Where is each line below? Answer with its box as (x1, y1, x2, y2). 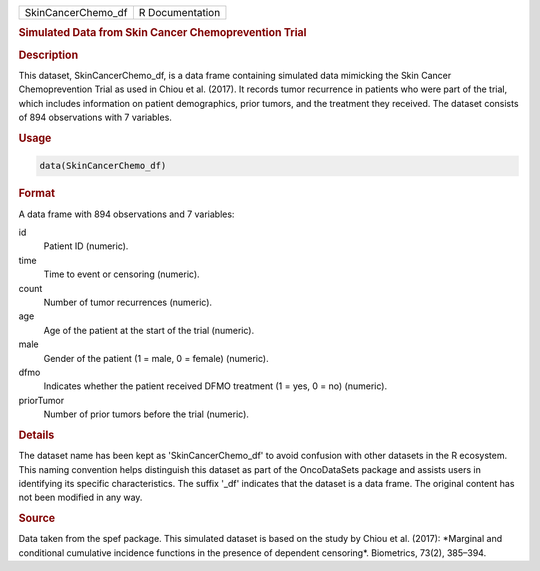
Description (18, 48, 79, 62)
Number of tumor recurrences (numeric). (43, 296, 213, 308)
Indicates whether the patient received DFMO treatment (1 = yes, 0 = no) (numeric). (43, 380, 388, 392)
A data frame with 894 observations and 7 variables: (18, 208, 235, 220)
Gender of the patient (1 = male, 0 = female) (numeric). (43, 352, 269, 364)
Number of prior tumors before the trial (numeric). (43, 408, 250, 420)
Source (18, 511, 56, 525)
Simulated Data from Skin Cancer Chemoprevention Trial (18, 26, 307, 40)
